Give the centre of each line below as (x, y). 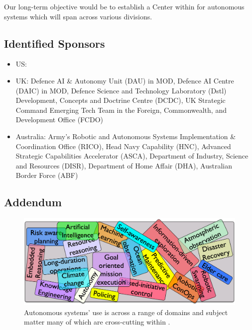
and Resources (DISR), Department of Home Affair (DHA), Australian (124, 165)
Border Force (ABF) (47, 175)
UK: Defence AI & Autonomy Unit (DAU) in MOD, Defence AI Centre (125, 80)
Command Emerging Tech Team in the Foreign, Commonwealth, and (121, 110)
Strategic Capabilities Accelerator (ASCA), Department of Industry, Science (132, 156)
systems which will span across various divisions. (78, 16)
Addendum (33, 202)
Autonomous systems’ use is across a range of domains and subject (126, 312)
